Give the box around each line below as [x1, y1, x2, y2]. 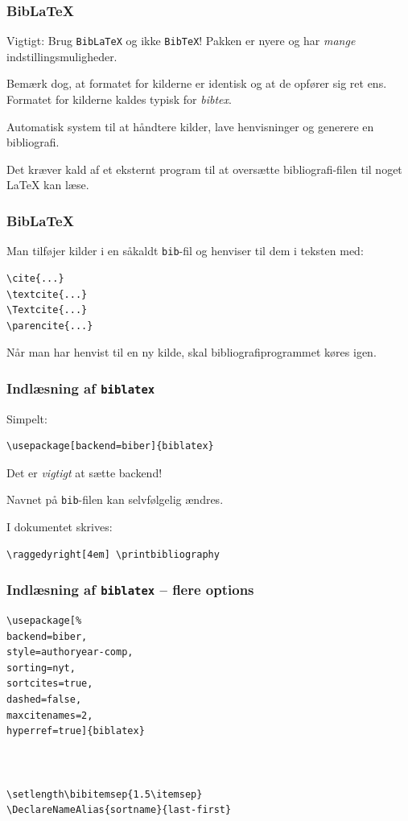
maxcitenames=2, [6, 709, 93, 721]
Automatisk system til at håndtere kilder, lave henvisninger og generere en [6, 118, 374, 134]
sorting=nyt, [6, 662, 76, 674]
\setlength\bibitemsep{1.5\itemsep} [6, 788, 203, 800]
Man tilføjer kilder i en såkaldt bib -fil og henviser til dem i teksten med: [6, 242, 364, 259]
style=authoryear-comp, [6, 646, 134, 658]
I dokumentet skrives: [6, 518, 113, 535]
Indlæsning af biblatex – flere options [6, 580, 254, 600]
